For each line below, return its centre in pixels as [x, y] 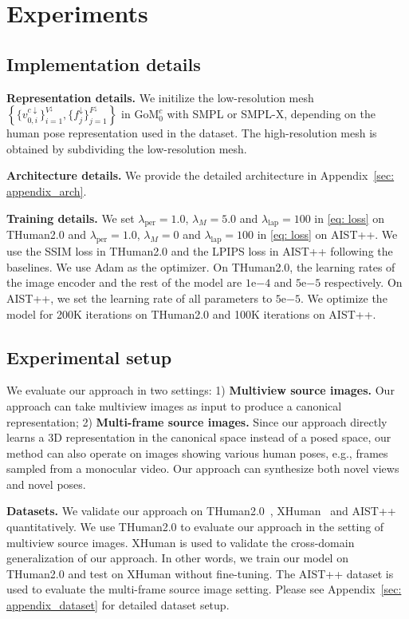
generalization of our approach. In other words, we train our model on [177, 558]
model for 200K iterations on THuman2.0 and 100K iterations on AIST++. [191, 313]
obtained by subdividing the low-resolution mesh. [127, 148]
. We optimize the [344, 298]
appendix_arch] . [47, 190]
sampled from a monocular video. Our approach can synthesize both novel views [203, 468]
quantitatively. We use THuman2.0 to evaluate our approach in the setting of [195, 527]
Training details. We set [71, 218]
